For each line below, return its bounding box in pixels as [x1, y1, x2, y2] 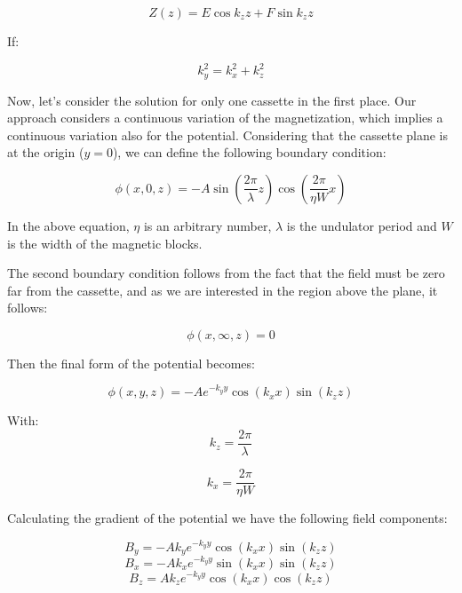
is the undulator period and [286, 216, 437, 234]
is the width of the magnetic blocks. [7, 233, 203, 252]
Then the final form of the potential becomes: [7, 353, 255, 372]
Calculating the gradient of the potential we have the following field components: [7, 509, 448, 527]
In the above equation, [7, 216, 130, 234]
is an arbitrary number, [143, 216, 272, 234]
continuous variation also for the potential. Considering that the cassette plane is [7, 125, 449, 144]
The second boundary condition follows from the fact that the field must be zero [7, 264, 445, 282]
